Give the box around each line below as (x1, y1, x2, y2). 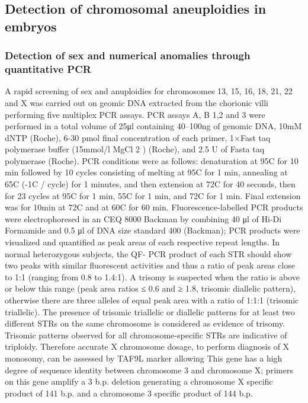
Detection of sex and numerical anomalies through (5, 48, 251, 63)
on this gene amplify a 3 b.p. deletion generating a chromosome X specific (5, 375, 273, 388)
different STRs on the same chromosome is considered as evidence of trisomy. (5, 317, 285, 330)
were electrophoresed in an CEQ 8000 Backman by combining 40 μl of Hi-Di (5, 212, 282, 225)
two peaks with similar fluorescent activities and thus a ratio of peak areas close (5, 259, 295, 271)
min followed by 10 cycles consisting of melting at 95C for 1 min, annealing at (5, 166, 288, 178)
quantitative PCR (5, 62, 91, 76)
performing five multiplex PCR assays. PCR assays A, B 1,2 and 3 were (5, 108, 265, 120)
